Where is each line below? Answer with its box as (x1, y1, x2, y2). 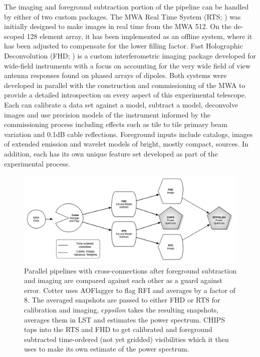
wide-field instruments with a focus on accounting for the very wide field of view (4, 60, 250, 70)
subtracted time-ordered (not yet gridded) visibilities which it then (24, 333, 229, 344)
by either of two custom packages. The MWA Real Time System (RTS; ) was (4, 11, 241, 21)
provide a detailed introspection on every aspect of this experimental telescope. (4, 89, 246, 100)
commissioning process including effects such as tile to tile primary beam (4, 119, 227, 129)
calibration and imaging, (24, 304, 99, 315)
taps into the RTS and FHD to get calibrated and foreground (24, 324, 212, 334)
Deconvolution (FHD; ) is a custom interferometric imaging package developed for (4, 50, 256, 60)
